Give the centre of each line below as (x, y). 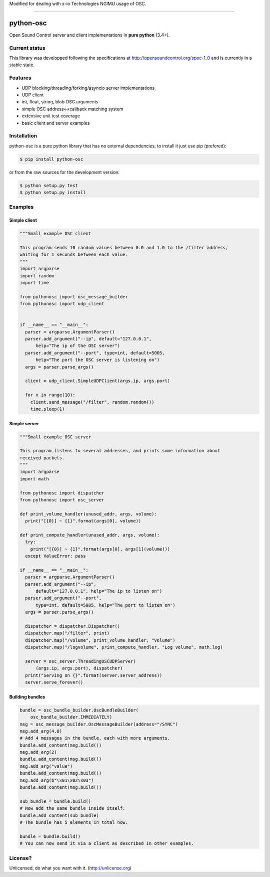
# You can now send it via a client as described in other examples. (107, 843)
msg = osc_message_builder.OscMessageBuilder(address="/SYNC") (99, 724)
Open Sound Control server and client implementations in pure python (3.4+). (89, 35)
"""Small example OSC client (55, 234)
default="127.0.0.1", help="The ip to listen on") (99, 591)
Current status (27, 48)
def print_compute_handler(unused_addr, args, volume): (90, 535)
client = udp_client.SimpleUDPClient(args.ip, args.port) (98, 381)
